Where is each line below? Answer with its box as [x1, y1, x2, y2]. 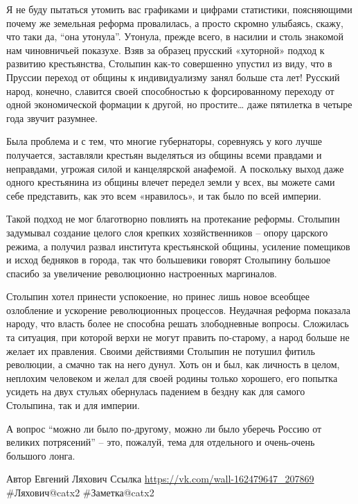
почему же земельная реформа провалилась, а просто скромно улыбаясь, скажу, [6, 15, 343, 30]
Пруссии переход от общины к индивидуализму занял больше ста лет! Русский [6, 69, 340, 84]
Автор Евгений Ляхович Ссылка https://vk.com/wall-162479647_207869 [6, 471, 314, 486]
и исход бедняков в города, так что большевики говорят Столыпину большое [6, 252, 331, 267]
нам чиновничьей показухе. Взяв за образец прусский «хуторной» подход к [6, 42, 325, 57]
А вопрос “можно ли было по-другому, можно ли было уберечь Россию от [6, 421, 322, 435]
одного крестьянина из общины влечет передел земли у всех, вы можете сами [6, 175, 335, 189]
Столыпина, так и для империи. [6, 398, 140, 412]
